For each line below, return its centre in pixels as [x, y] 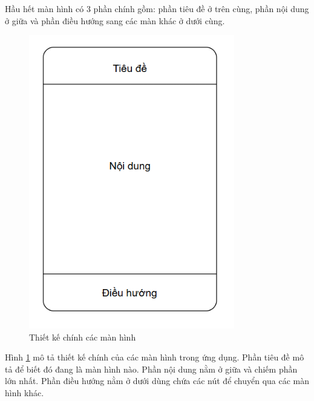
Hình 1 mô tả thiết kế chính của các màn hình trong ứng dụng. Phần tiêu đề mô [155, 357]
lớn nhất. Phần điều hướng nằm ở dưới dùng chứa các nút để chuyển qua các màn [157, 381]
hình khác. [25, 392]
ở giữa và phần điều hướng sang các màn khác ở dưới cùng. [115, 20]
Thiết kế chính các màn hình [83, 337]
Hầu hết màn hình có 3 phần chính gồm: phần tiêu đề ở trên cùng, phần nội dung [157, 8]
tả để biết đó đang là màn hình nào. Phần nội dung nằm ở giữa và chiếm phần [151, 369]
